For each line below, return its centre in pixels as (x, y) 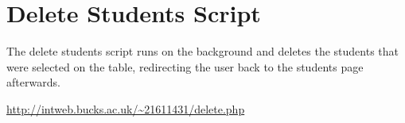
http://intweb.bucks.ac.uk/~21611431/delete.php (126, 108)
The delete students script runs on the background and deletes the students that (202, 51)
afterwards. (33, 82)
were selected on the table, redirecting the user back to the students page (185, 66)
